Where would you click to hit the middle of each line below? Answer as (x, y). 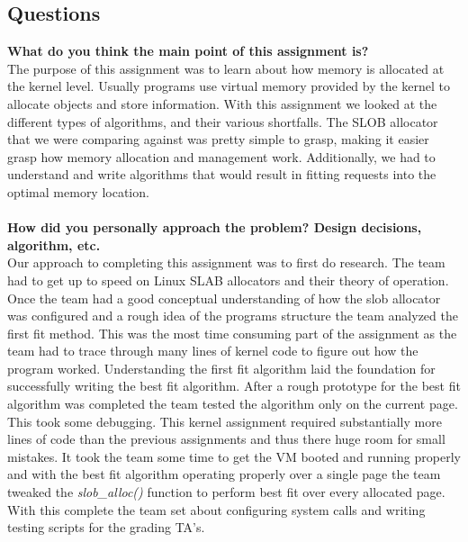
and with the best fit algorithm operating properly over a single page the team (224, 474)
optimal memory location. (78, 191)
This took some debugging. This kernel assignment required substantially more (225, 421)
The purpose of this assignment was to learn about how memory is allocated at (226, 68)
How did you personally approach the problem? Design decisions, (215, 227)
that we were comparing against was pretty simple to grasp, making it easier (218, 139)
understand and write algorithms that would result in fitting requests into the (222, 174)
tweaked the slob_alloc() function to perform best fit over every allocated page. (226, 492)
